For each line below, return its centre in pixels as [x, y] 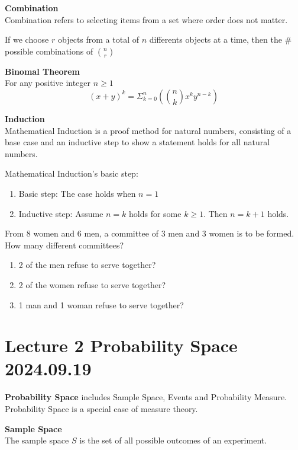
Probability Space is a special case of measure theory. [101, 408]
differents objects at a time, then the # [221, 39]
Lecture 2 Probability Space [121, 345]
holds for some [155, 213]
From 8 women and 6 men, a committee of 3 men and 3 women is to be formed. [150, 233]
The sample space [37, 440]
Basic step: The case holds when [77, 193]
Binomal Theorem [42, 71]
